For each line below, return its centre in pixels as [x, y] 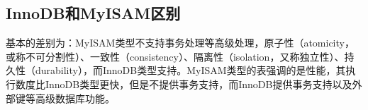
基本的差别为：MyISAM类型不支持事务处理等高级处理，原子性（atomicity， [180, 43]
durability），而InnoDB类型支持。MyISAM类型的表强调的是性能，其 [190, 70]
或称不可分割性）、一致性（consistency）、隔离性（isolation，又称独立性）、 [175, 56]
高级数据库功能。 [75, 98]
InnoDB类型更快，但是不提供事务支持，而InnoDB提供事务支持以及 [199, 84]
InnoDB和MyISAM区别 [93, 13]
